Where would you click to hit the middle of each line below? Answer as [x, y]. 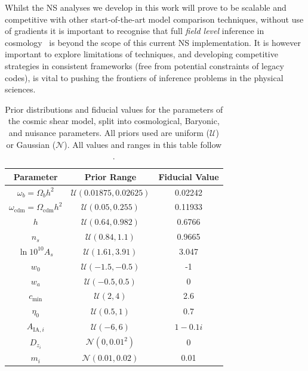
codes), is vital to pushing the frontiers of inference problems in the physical [144, 77]
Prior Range [110, 176]
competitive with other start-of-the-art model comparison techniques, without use [154, 19]
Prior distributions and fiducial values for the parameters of [114, 109]
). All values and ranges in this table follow [143, 144]
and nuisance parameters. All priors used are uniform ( [109, 132]
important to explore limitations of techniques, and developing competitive [141, 54]
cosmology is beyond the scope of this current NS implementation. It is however [153, 42]
